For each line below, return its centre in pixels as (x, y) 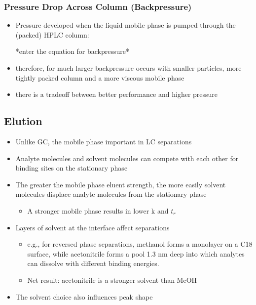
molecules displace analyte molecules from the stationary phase (111, 194)
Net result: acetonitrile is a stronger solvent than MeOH (112, 280)
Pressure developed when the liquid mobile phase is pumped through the (126, 25)
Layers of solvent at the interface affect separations (92, 227)
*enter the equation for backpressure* (72, 51)
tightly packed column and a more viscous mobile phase (100, 77)
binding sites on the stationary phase (72, 168)
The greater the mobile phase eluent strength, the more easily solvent (121, 184)
